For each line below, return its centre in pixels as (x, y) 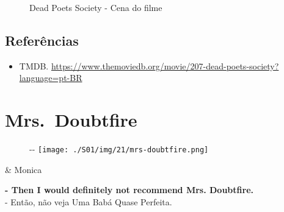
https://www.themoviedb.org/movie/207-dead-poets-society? (165, 65)
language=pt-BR (51, 78)
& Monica (24, 169)
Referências (42, 40)
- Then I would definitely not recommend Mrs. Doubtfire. (129, 190)
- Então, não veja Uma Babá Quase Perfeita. (89, 201)
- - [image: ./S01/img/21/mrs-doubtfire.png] (119, 149)
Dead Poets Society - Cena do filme (96, 7)
